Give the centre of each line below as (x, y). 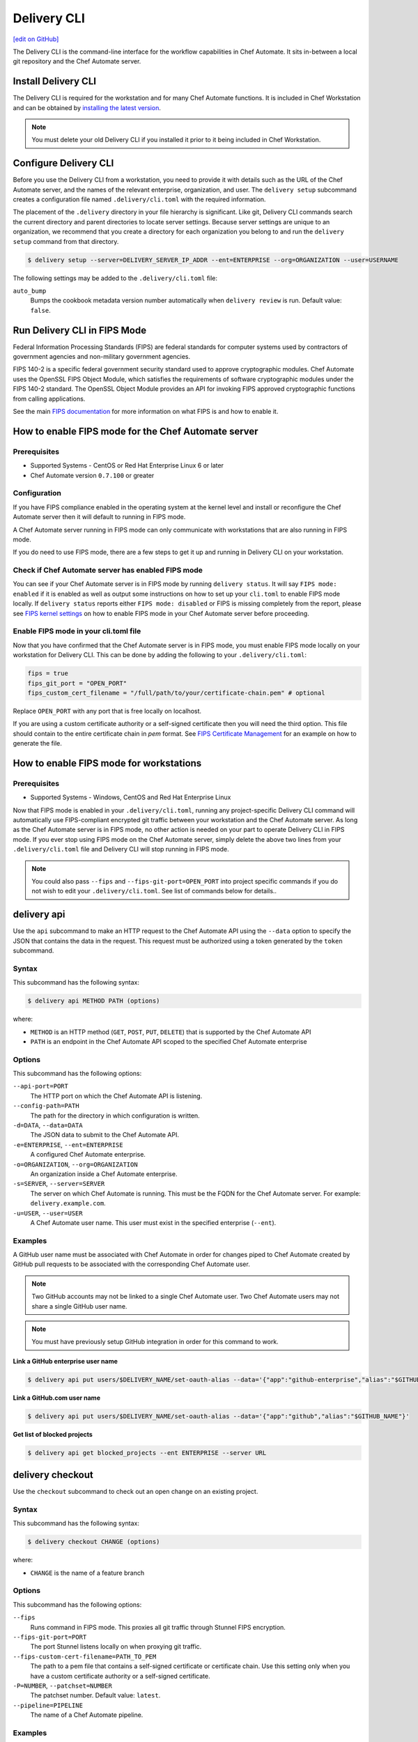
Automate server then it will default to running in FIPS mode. (99, 517)
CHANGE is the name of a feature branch (87, 1573)
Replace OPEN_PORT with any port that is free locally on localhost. (107, 711)
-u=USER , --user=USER (48, 1213)
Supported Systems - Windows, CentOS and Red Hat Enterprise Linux (131, 797)
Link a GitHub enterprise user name (65, 1361)
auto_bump (30, 291)
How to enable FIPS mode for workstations (107, 763)
